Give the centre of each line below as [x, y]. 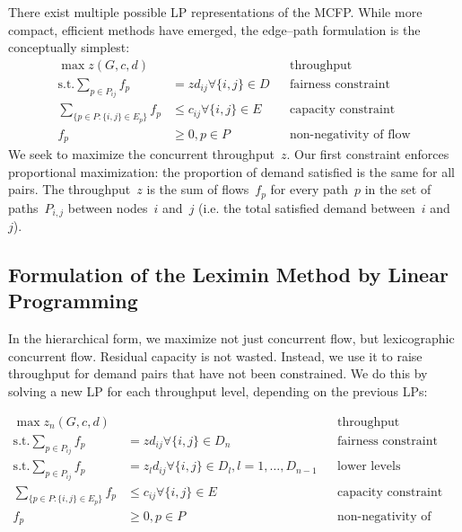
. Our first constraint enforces [368, 154]
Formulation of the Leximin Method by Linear [228, 275]
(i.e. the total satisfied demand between [307, 207]
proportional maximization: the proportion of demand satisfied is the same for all [231, 171]
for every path [309, 189]
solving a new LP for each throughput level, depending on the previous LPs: [218, 391]
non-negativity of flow [350, 134]
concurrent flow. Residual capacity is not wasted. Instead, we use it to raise [215, 355]
